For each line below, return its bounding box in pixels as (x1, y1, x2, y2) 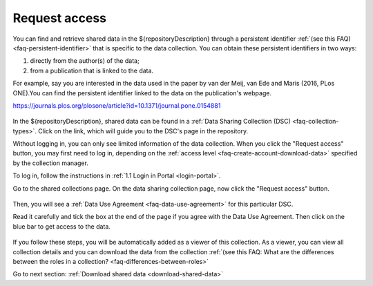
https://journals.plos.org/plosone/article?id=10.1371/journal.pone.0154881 (12, 101, 221, 110)
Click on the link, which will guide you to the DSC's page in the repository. (38, 126, 249, 135)
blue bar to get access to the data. (12, 222, 111, 231)
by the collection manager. (12, 159, 89, 167)
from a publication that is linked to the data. (30, 66, 154, 75)
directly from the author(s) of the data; (30, 57, 140, 65)
